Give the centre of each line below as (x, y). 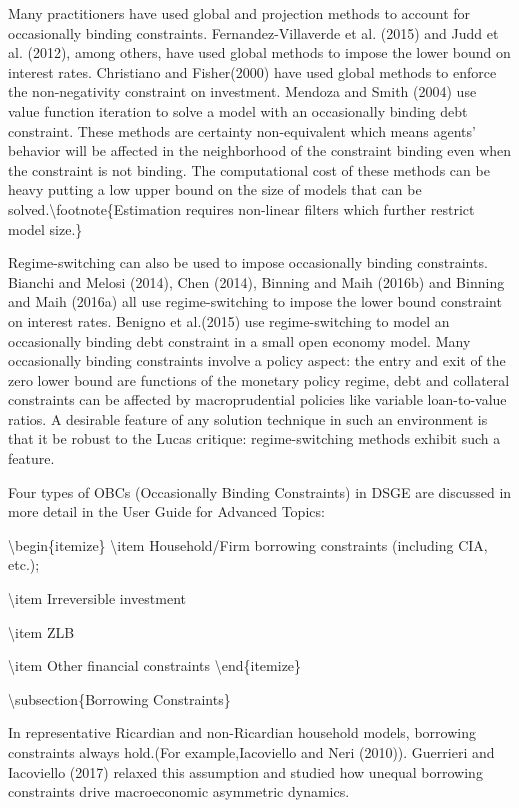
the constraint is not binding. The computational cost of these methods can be (249, 169)
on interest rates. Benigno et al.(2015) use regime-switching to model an (229, 320)
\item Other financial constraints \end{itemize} (155, 665)
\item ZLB (41, 631)
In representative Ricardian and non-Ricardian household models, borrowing (242, 732)
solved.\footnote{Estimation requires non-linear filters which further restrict (241, 208)
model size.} (45, 228)
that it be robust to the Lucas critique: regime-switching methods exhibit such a (254, 438)
